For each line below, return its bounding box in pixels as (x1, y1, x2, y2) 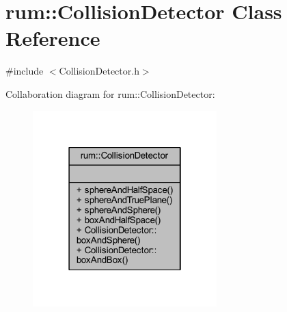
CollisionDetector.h (59, 64, 139, 78)
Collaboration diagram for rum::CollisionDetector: (5, 86, 215, 101)
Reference (5, 24, 100, 52)
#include (5, 64, 44, 78)
